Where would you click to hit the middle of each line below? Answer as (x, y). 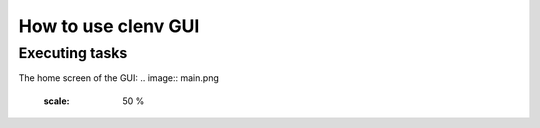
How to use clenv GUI (109, 26)
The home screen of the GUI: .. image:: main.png (118, 78)
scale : (56, 101)
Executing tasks (73, 53)
